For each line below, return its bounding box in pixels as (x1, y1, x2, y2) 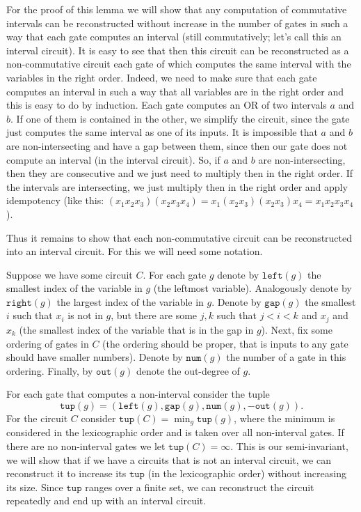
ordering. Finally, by (6, 363, 93, 378)
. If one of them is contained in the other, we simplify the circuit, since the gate (10, 111, 350, 125)
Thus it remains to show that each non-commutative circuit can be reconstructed (6, 230, 353, 245)
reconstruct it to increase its (6, 466, 127, 481)
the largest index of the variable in (56, 294, 204, 309)
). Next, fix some (261, 322, 332, 336)
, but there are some (111, 308, 198, 323)
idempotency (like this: (6, 193, 104, 208)
